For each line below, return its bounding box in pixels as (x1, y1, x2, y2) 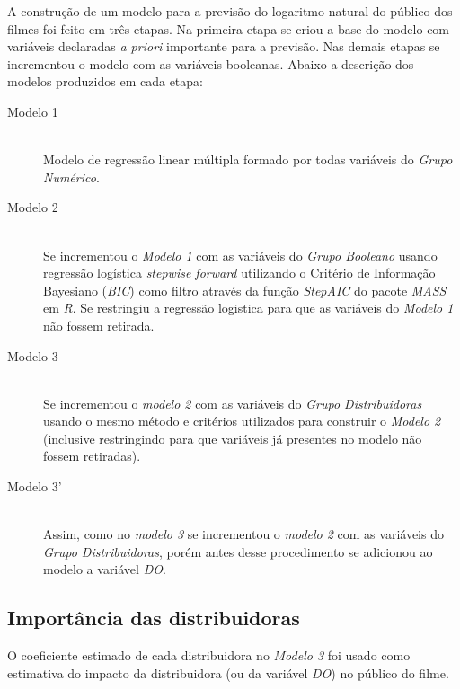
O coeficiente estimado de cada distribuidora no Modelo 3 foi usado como (7, 646, 411, 665)
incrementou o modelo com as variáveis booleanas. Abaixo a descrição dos (7, 54, 414, 73)
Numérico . (43, 167, 100, 186)
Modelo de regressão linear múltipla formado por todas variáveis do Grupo (43, 150, 453, 169)
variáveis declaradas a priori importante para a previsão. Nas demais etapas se (7, 37, 440, 56)
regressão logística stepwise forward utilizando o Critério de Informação (43, 263, 436, 282)
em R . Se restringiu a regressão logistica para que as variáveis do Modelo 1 (43, 298, 454, 317)
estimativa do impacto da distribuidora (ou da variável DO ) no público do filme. (7, 663, 449, 682)
